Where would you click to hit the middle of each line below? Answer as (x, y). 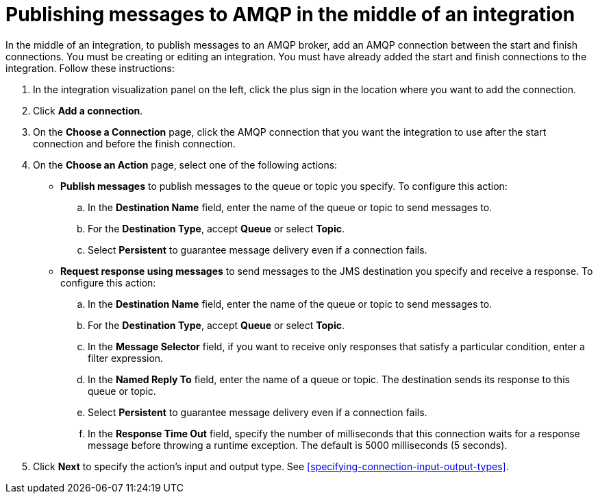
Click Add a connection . (88, 110)
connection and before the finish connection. (134, 143)
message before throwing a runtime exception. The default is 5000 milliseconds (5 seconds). (298, 445)
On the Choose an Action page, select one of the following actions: (185, 165)
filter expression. (126, 358)
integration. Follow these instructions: (90, 68)
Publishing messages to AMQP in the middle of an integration (290, 14)
